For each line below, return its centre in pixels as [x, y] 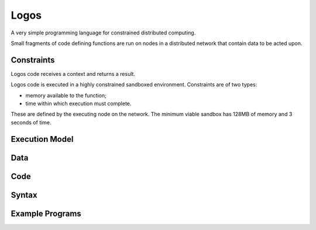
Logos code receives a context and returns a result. [73, 74]
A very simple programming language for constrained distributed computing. [103, 33]
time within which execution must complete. [78, 104]
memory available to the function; [66, 95]
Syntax [24, 195]
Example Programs [46, 213]
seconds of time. [31, 122]
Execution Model [42, 139]
